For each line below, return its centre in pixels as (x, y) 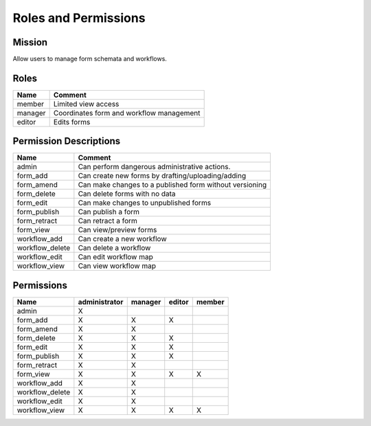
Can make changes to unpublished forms (145, 203)
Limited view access (86, 104)
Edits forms (72, 122)
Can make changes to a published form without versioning (172, 185)
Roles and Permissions (79, 18)
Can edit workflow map (116, 257)
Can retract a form (108, 221)
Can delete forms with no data (127, 194)
